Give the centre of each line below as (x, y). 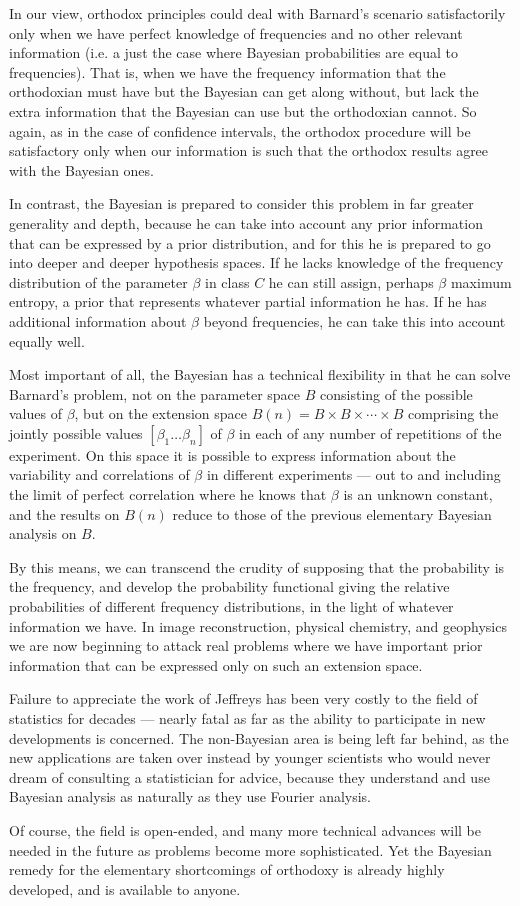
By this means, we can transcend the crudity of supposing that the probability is (257, 566)
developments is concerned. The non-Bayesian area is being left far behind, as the (259, 737)
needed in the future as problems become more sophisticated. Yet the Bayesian (250, 849)
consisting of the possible (396, 393)
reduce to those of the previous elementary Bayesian (332, 513)
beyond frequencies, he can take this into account (354, 320)
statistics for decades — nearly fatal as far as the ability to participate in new (247, 718)
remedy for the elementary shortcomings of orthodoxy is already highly (227, 869)
